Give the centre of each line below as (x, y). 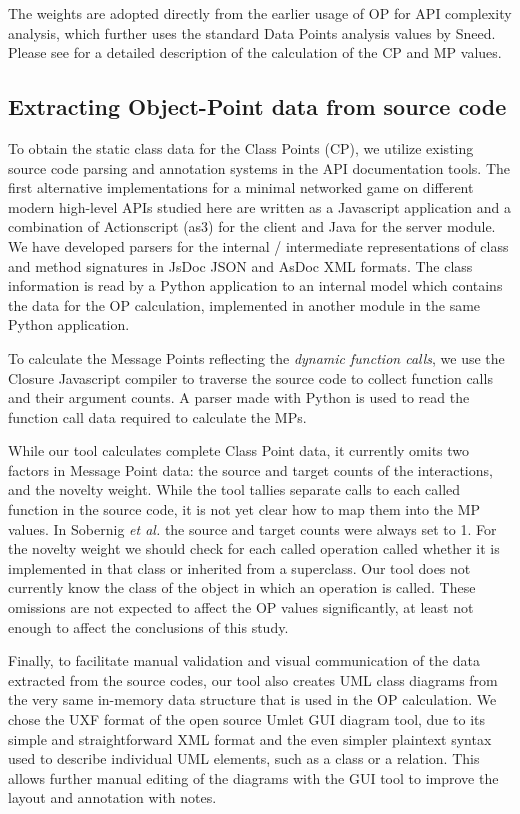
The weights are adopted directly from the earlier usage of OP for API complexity (260, 13)
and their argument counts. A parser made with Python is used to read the (239, 397)
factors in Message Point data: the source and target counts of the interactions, (250, 469)
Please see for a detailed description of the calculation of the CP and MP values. (255, 52)
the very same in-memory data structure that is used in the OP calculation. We (252, 699)
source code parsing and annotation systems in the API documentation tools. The (259, 167)
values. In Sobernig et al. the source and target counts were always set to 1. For (252, 528)
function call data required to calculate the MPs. (157, 416)
